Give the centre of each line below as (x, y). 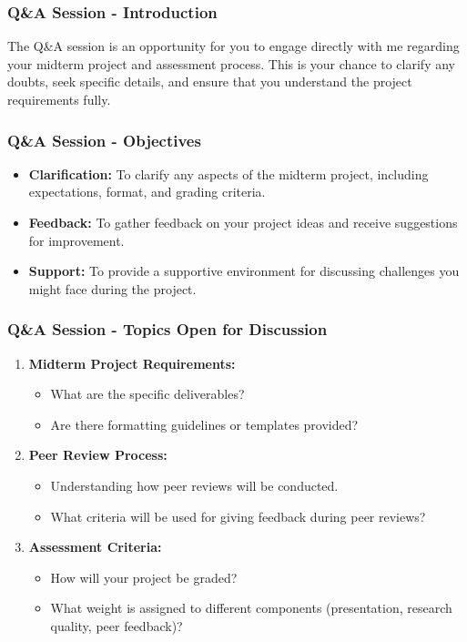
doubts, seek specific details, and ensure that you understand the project (210, 82)
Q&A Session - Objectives (104, 140)
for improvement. (76, 240)
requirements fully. (59, 99)
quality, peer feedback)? (117, 625)
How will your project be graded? (144, 577)
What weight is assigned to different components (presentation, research (251, 608)
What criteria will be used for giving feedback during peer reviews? (238, 516)
